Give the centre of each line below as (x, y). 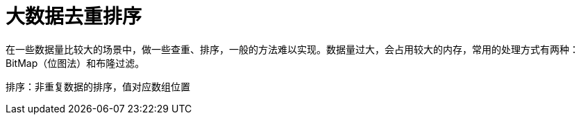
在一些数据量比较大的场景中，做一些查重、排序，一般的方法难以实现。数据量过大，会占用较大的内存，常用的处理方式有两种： (292, 49)
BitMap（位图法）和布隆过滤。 (75, 63)
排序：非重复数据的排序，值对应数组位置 (98, 86)
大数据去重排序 (74, 17)
